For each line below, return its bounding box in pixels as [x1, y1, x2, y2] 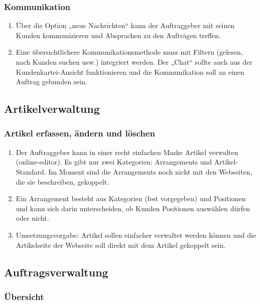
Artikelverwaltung [4, 101, 100, 116]
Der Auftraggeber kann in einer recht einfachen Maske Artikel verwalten [16, 146, 238, 157]
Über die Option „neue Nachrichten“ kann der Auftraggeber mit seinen [16, 20, 235, 31]
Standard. [16, 166, 46, 177]
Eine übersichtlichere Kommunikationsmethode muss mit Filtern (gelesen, [16, 47, 243, 57]
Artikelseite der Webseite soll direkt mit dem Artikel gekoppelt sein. [16, 239, 226, 250]
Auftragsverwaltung [4, 264, 108, 279]
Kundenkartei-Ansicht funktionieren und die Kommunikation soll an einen [16, 66, 244, 77]
